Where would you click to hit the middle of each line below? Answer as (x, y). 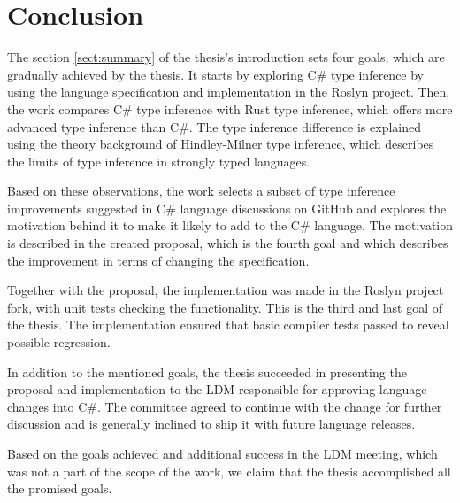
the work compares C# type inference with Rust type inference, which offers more (230, 108)
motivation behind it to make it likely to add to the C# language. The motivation (230, 225)
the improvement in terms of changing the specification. (158, 260)
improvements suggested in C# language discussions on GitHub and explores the (227, 208)
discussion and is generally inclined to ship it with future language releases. (211, 424)
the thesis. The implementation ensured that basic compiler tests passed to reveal (228, 325)
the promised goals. (60, 488)
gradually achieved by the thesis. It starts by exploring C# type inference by (216, 74)
